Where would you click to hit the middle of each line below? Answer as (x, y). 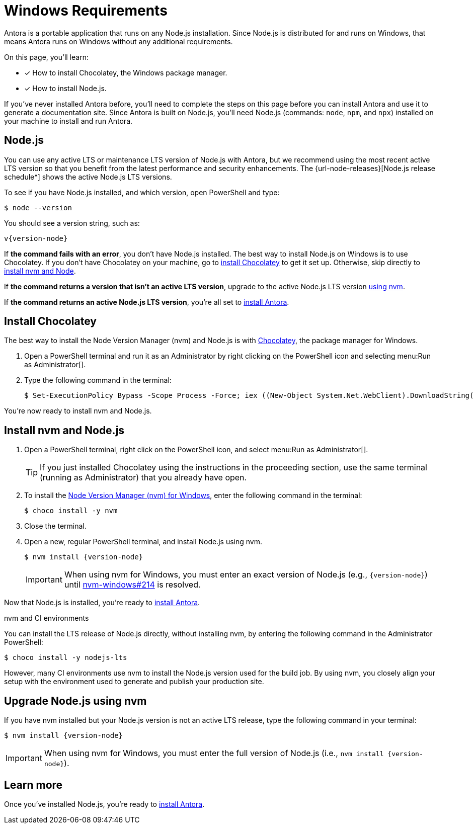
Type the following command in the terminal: (98, 380)
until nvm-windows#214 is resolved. (132, 585)
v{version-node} (36, 238)
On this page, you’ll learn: (46, 57)
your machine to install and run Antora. (68, 121)
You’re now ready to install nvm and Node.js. (78, 411)
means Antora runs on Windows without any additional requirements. (118, 41)
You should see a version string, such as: (72, 223)
